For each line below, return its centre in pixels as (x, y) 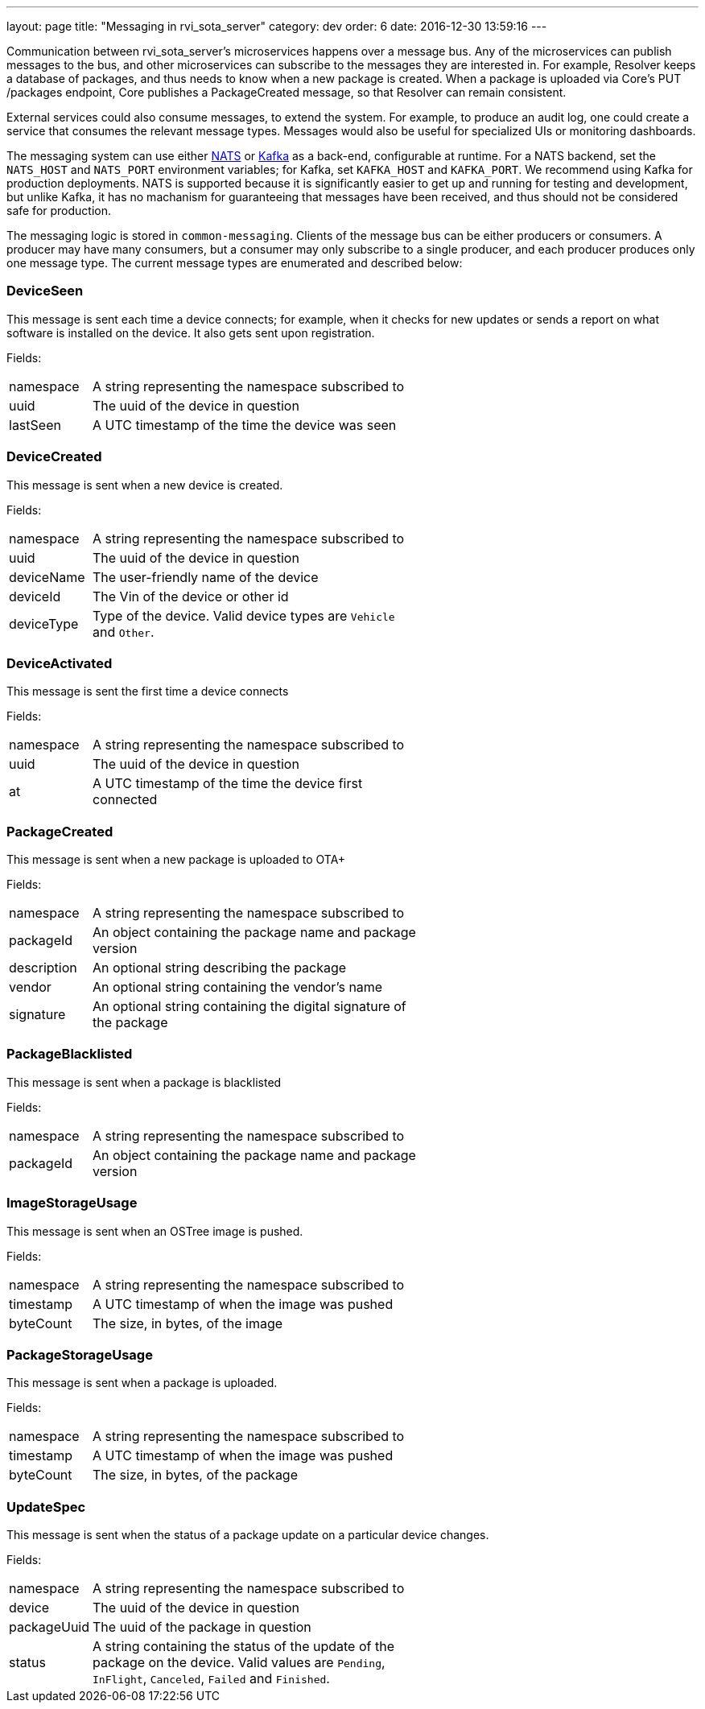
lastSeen (35, 425)
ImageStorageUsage (72, 1203)
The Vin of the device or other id (191, 596)
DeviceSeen (45, 291)
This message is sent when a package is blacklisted (144, 1082)
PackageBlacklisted (70, 1054)
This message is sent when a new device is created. (145, 485)
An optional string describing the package (220, 968)
